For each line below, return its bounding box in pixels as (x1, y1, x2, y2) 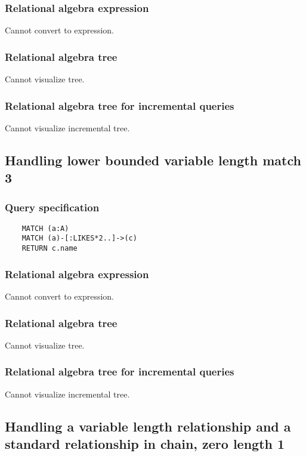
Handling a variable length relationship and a (5, 417, 291, 435)
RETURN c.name (21, 244, 78, 253)
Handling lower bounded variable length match (5, 150, 301, 169)
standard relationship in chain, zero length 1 (5, 435, 285, 453)
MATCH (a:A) (21, 224, 69, 233)
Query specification (5, 199, 100, 214)
